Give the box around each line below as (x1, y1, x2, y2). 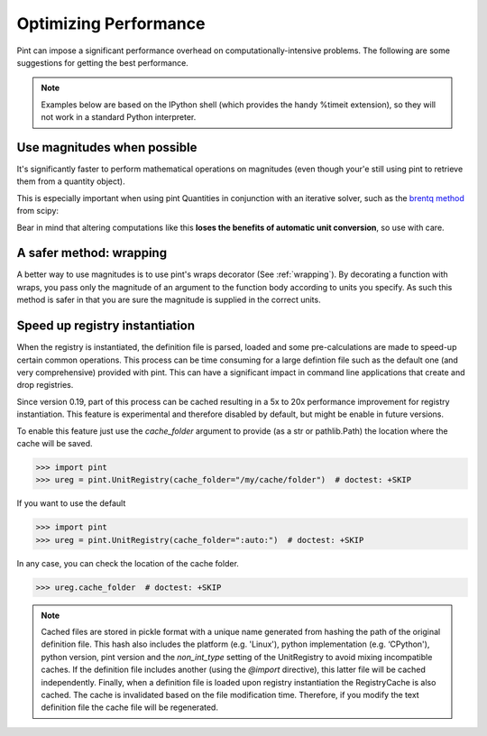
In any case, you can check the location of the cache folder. (16, 557, 239, 568)
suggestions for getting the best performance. (16, 57, 188, 68)
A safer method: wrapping (16, 245, 167, 261)
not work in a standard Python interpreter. (41, 112, 197, 123)
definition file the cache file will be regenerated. (41, 702, 218, 713)
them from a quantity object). (16, 176, 125, 187)
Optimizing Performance (16, 14, 206, 33)
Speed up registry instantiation (16, 318, 196, 334)
